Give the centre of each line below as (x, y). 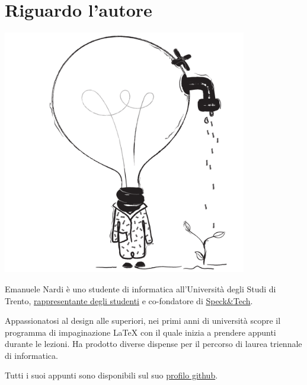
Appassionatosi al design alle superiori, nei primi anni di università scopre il (143, 321)
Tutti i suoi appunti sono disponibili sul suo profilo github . (111, 375)
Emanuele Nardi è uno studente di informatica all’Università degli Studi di (140, 288)
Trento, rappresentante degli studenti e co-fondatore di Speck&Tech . (129, 300)
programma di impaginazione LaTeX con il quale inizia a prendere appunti (140, 332)
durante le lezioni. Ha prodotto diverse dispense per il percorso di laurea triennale (153, 344)
